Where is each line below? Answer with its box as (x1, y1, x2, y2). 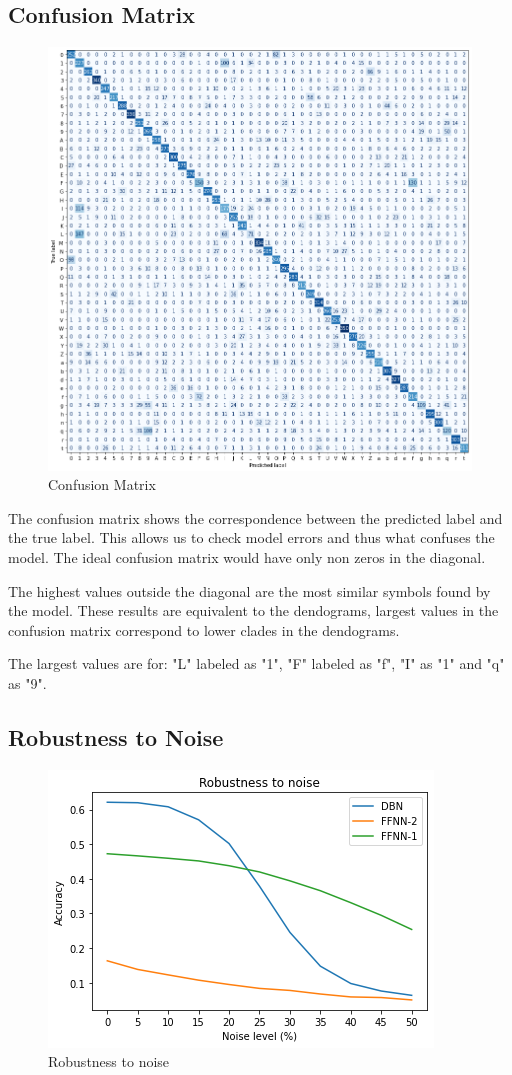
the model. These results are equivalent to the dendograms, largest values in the (8, 600, 499, 621)
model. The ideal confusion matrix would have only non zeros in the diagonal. (8, 547, 486, 568)
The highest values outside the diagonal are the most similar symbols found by (8, 580, 491, 601)
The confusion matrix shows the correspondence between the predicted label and (8, 507, 503, 528)
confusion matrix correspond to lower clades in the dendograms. (8, 619, 400, 640)
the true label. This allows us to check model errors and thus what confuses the (8, 527, 495, 548)
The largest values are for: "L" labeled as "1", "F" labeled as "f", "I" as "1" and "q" (8, 653, 505, 674)
